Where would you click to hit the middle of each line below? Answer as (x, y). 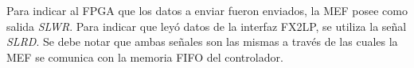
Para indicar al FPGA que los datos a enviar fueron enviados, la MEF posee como (207, 10)
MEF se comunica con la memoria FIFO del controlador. (145, 57)
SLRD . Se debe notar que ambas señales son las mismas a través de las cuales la (202, 42)
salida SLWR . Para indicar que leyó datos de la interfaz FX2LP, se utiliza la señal (207, 26)
